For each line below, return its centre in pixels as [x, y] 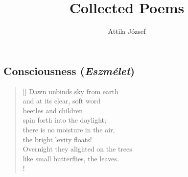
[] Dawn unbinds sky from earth [70, 91]
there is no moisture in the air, [69, 129]
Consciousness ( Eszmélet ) [69, 70]
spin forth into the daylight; [64, 120]
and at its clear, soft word [61, 101]
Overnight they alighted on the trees [77, 149]
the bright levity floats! [57, 139]
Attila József [127, 31]
